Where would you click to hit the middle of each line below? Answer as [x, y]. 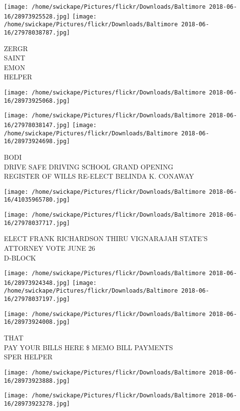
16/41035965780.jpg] [37, 200]
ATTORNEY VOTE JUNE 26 [50, 248]
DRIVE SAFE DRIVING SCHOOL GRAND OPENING [89, 166]
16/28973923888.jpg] [37, 381]
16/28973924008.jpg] [37, 322]
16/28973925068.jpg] [37, 101]
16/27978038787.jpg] [37, 32]
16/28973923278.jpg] [37, 403]
